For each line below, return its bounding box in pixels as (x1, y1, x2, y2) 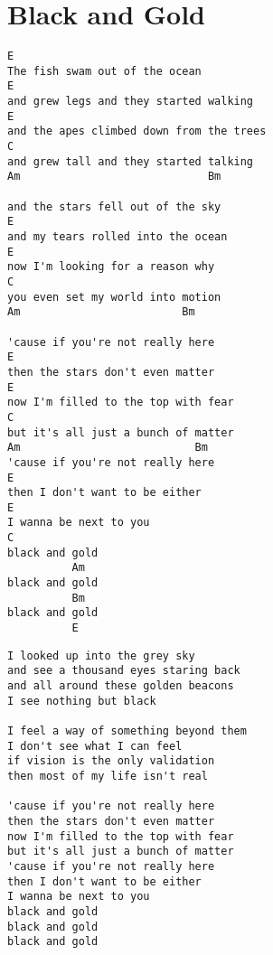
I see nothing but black (7, 694, 156, 707)
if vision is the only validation (7, 754, 215, 768)
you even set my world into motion (7, 290, 221, 304)
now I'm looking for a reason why (7, 260, 215, 274)
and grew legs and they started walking (7, 95, 254, 108)
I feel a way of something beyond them (7, 725, 247, 737)
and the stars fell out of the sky (7, 200, 221, 213)
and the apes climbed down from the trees (7, 125, 267, 138)
